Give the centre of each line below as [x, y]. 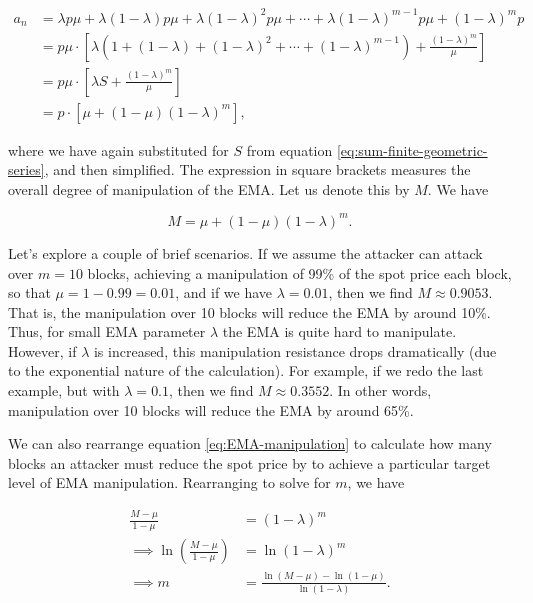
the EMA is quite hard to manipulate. [339, 331]
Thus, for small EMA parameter [107, 331]
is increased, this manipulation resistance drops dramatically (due [295, 350]
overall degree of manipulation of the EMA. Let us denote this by [209, 188]
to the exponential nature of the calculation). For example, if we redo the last [246, 370]
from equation [289, 149]
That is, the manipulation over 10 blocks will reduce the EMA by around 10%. [249, 311]
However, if [42, 350]
